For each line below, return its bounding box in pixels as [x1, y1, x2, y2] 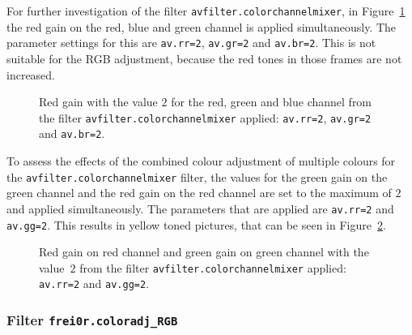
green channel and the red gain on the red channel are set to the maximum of [6, 184, 392, 201]
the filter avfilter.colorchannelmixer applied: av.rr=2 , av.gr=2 [39, 109, 372, 126]
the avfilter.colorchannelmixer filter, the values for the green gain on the [6, 168, 388, 185]
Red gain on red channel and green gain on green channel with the [39, 243, 369, 260]
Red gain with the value [39, 93, 158, 110]
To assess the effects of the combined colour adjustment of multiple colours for [6, 152, 396, 169]
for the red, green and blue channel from [171, 93, 372, 110]
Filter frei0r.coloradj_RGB [6, 309, 178, 329]
